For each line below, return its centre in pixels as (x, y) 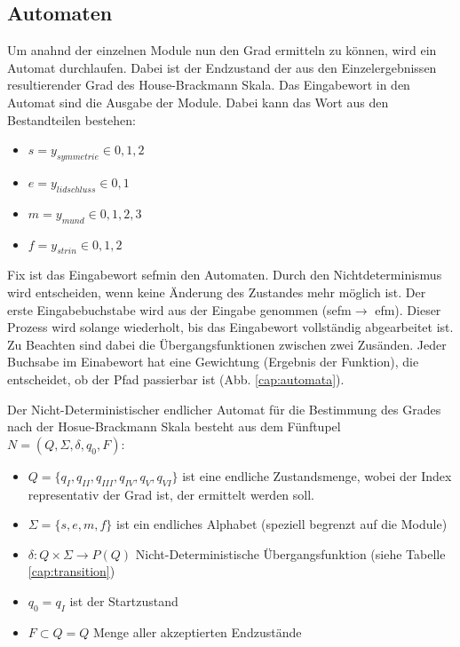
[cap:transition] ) (71, 571)
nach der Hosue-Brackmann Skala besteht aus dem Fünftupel (174, 426)
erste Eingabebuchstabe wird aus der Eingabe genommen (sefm (179, 309)
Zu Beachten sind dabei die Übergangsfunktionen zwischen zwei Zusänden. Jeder (227, 344)
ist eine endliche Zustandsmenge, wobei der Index (317, 475)
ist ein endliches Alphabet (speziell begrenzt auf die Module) (282, 524)
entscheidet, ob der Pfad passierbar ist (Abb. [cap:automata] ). (176, 379)
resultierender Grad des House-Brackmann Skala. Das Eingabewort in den (209, 85)
